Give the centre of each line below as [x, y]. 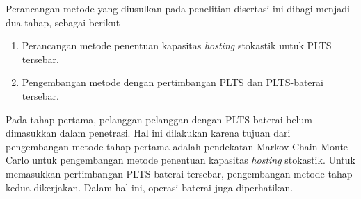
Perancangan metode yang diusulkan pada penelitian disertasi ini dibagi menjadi [178, 8]
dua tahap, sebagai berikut [63, 22]
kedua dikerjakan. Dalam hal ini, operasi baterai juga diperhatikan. [150, 187]
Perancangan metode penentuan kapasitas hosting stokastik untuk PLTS [177, 45]
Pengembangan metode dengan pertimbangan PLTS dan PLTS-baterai [173, 82]
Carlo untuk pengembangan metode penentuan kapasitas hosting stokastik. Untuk [180, 160]
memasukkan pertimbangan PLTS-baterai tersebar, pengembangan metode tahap [179, 173]
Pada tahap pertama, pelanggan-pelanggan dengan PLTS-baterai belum [159, 119]
